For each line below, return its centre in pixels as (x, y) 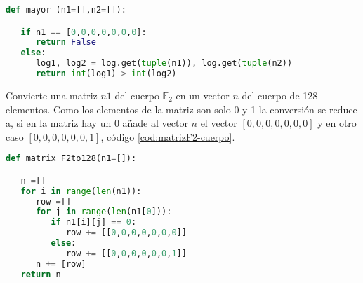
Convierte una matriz (52, 95)
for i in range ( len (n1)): (81, 191)
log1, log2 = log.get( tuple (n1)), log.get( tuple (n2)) (164, 63)
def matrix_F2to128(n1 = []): (71, 159)
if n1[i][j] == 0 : (94, 222)
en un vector (203, 95)
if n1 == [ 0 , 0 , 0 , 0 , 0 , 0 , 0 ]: (84, 32)
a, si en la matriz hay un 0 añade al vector (97, 123)
